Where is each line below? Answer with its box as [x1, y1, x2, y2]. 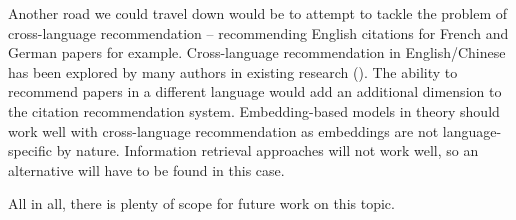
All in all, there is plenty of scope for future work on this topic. [8, 193, 395, 214]
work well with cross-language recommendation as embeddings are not [8, 120, 439, 141]
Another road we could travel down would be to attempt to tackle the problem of [8, 3, 508, 23]
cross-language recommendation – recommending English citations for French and [8, 22, 509, 43]
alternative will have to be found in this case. [8, 159, 285, 180]
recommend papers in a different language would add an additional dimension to [8, 81, 502, 102]
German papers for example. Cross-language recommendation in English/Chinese [8, 42, 506, 63]
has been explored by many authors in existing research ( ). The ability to [8, 61, 458, 82]
